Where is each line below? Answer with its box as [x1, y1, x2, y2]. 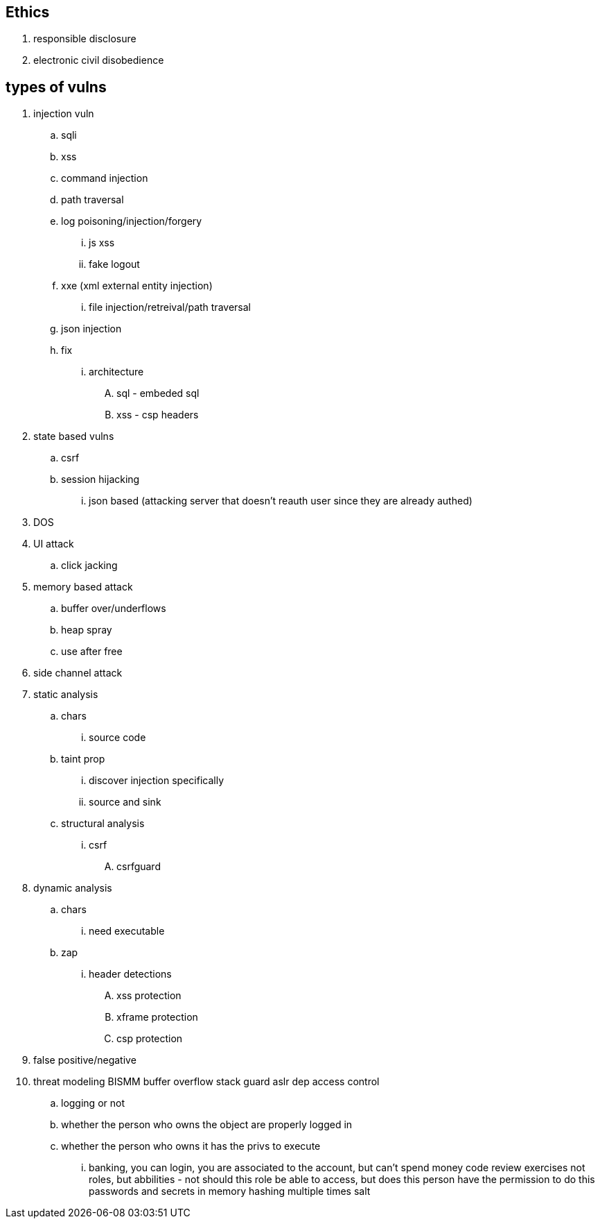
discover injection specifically [89, 774, 224, 787]
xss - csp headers [116, 409, 199, 421]
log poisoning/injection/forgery [61, 215, 202, 228]
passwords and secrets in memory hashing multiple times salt [89, 1185, 371, 1198]
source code [89, 731, 146, 744]
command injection [61, 172, 148, 185]
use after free [61, 645, 123, 658]
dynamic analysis [33, 882, 112, 894]
